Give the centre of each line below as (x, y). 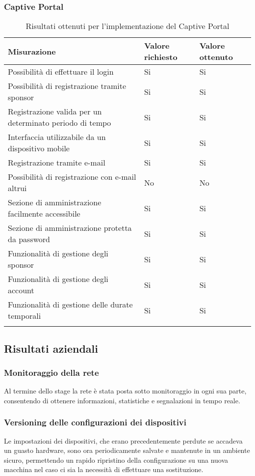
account (21, 290)
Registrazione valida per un (55, 112)
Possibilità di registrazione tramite (67, 86)
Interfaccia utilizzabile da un (57, 137)
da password (29, 239)
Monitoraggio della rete (51, 372)
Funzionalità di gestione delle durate (70, 305)
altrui (17, 188)
